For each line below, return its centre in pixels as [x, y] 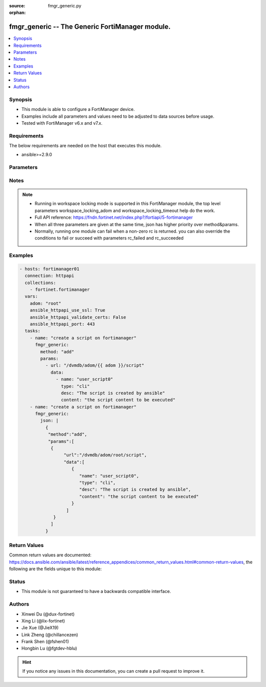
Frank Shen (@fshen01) [45, 642]
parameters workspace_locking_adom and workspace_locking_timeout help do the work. [125, 210]
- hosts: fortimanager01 [50, 269]
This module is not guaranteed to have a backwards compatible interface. [96, 591]
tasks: [33, 331]
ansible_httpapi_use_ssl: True [67, 310]
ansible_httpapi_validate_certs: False [78, 317]
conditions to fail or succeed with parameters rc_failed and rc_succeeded [109, 238]
